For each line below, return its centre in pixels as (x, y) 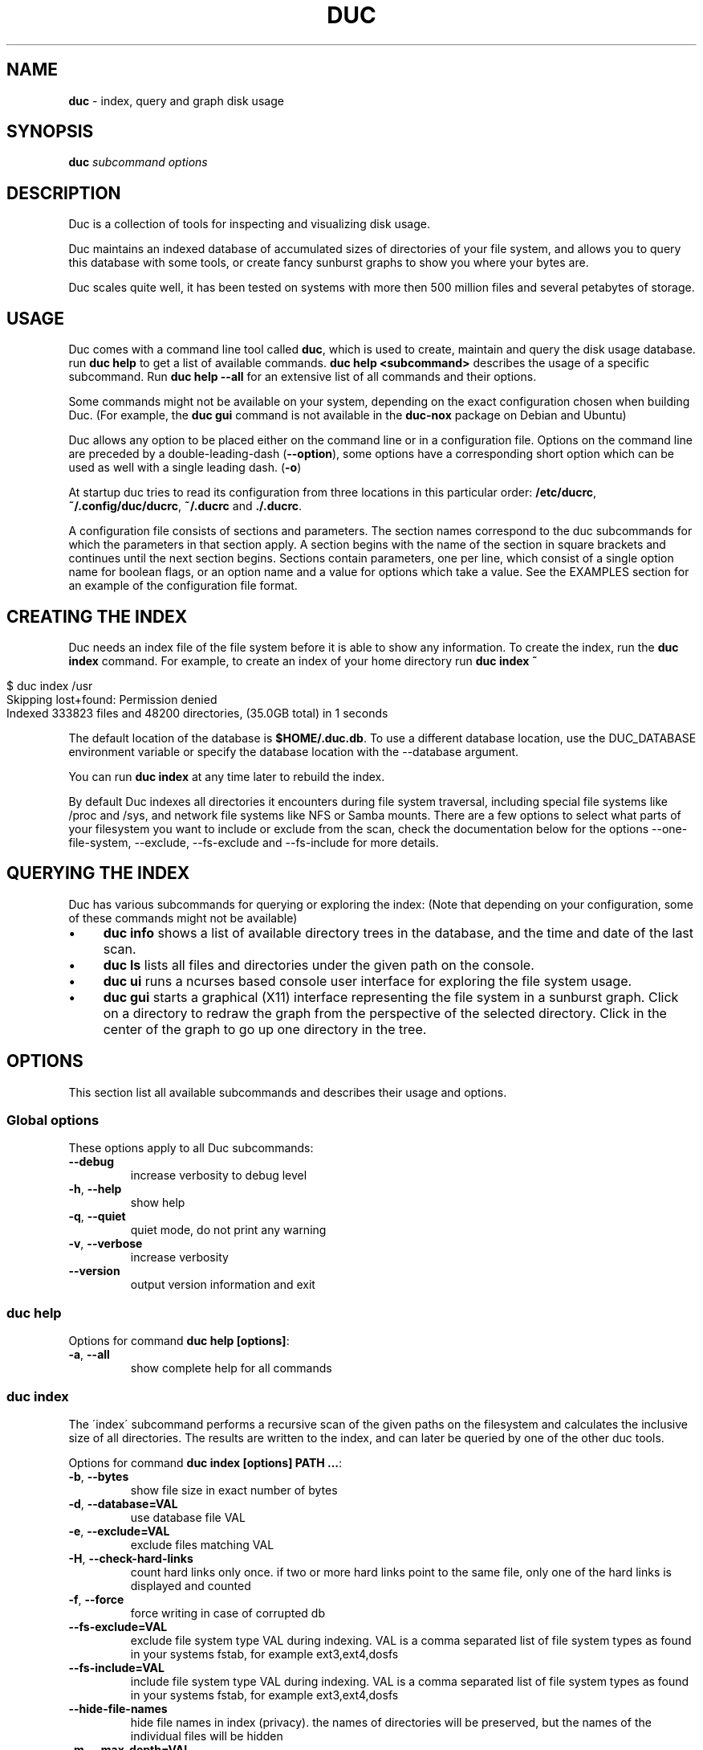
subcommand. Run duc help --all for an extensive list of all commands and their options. (303, 377)
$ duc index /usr (50, 685)
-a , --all (89, 1355)
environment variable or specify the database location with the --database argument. (294, 751)
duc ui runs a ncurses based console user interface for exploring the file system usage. (368, 981)
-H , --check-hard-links (131, 1558)
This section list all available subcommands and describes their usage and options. (288, 1092)
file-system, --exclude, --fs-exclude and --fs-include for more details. (254, 842)
